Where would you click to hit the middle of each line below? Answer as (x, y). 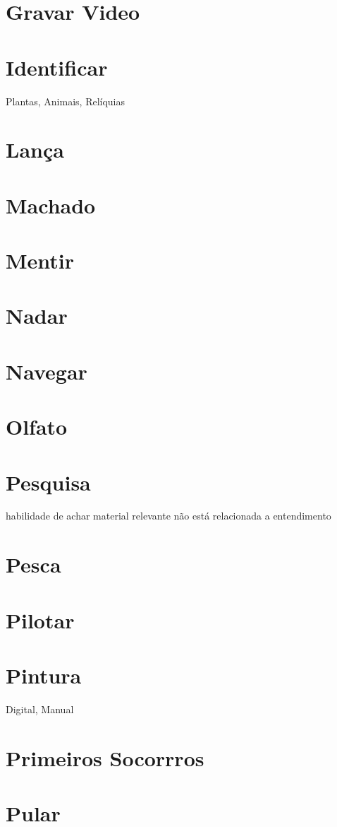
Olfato (37, 427)
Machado (51, 205)
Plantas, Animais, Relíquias (66, 101)
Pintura (44, 675)
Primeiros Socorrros (105, 757)
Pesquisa (48, 482)
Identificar (57, 67)
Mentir (40, 260)
